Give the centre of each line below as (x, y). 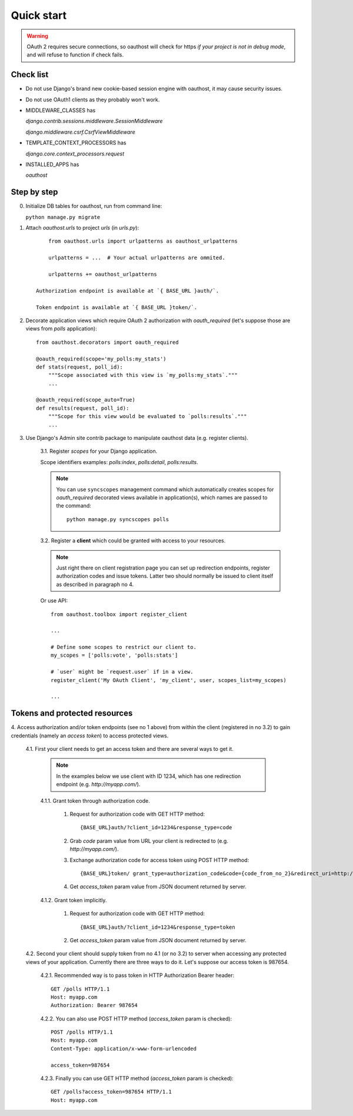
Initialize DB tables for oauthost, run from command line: (94, 206)
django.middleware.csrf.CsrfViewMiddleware (80, 132)
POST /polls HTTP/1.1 (82, 1032)
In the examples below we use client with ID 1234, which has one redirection (149, 776)
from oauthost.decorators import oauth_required (107, 342)
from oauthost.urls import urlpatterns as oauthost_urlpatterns (143, 241)
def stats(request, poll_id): (80, 367)
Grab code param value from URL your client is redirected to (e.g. (149, 841)
